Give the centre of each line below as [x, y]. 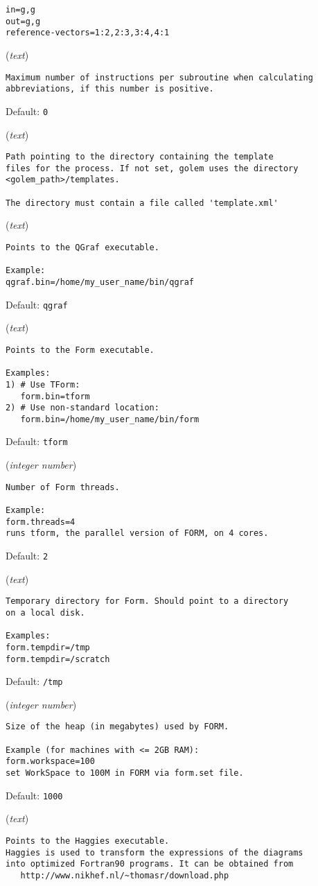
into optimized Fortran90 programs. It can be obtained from [150, 864]
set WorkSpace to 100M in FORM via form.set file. [125, 773]
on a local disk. [45, 613]
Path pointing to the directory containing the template [140, 157]
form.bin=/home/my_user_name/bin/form [110, 419]
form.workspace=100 [50, 762]
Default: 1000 [34, 795]
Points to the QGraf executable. [82, 247]
